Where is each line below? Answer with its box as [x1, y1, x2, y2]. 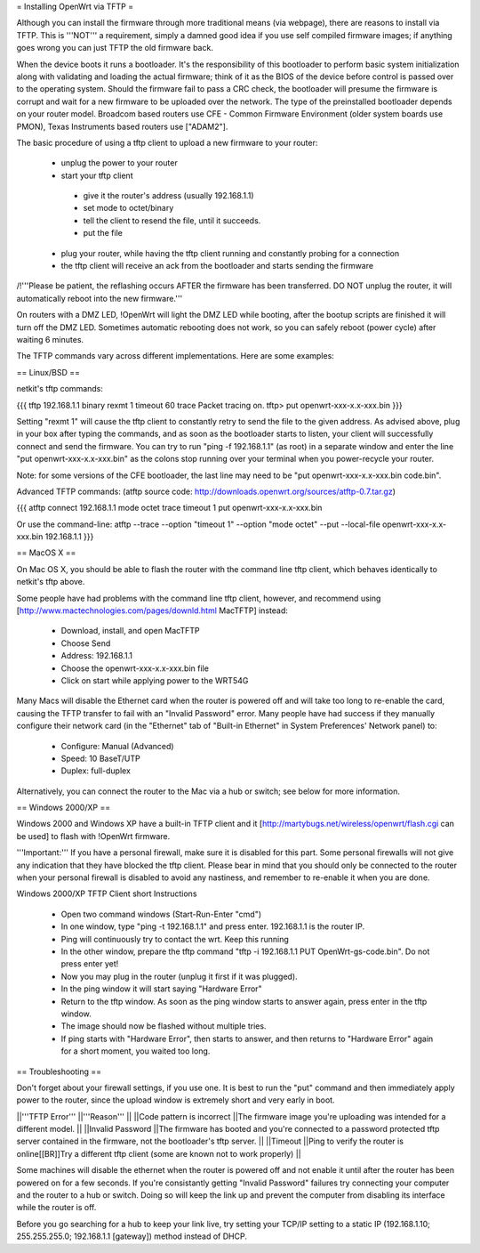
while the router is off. [16, 1202, 97, 1213]
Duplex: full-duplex [60, 765, 131, 776]
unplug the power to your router [60, 158, 178, 168]
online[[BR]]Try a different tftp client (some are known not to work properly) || [16, 1148, 301, 1159]
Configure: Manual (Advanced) [60, 740, 174, 751]
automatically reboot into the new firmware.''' [16, 293, 183, 303]
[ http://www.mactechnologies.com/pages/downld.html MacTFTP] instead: [16, 605, 288, 616]
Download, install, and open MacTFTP [60, 626, 200, 636]
